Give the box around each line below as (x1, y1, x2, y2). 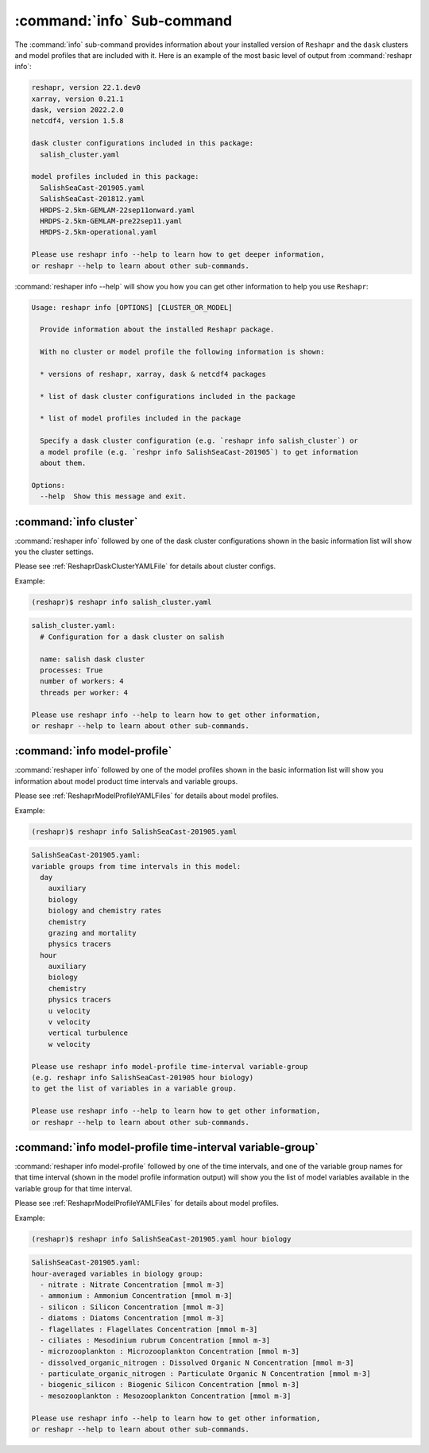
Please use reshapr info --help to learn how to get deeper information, (31, 250, 325, 259)
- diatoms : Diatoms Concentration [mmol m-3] (40, 1314, 225, 1323)
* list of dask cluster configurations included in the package (40, 392, 296, 401)
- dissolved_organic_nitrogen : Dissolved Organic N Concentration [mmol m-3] (40, 1358, 354, 1367)
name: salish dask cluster (40, 654, 145, 664)
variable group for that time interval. (14, 1184, 133, 1193)
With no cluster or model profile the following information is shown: (40, 347, 325, 357)
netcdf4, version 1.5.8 (31, 116, 125, 126)
